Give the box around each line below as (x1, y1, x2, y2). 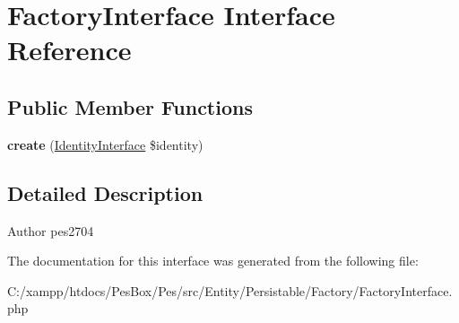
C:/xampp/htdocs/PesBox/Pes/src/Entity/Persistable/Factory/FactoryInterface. (7, 281, 453, 300)
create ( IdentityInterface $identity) (7, 135, 204, 153)
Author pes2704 (7, 221, 94, 240)
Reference (7, 31, 132, 68)
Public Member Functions (7, 92, 253, 120)
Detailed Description (7, 179, 204, 206)
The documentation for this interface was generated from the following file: (7, 251, 419, 270)
